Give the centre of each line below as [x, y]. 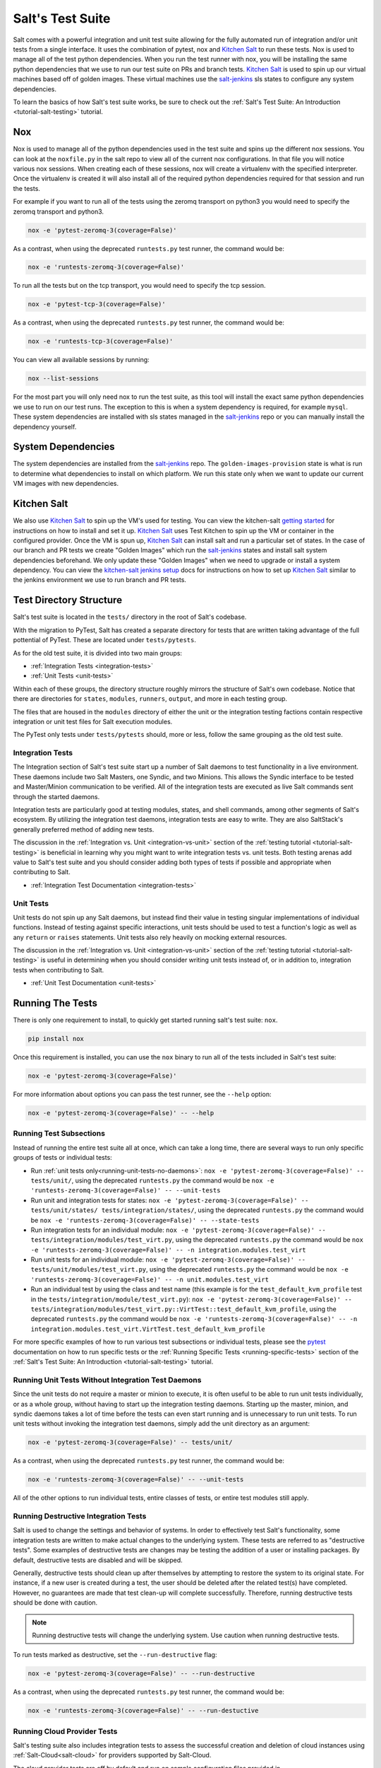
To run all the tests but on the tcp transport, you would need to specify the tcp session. [139, 286]
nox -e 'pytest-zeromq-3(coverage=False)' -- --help [121, 1113]
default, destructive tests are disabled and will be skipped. [98, 1560]
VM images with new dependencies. [66, 484]
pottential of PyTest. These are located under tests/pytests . [105, 640]
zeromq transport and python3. [59, 211]
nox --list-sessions [63, 379]
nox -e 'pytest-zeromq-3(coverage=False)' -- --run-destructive [141, 1674]
